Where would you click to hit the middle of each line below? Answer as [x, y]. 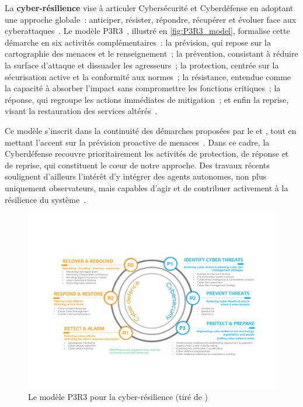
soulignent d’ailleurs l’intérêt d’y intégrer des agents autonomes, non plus [136, 176]
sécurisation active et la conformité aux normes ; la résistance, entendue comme [148, 76]
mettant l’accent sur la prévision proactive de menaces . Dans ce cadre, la [137, 142]
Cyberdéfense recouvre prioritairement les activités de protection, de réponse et [147, 154]
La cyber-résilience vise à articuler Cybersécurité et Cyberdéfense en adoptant [149, 8]
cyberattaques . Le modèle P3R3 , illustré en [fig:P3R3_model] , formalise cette [147, 31]
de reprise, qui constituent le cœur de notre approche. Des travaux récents [137, 165]
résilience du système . [46, 199]
